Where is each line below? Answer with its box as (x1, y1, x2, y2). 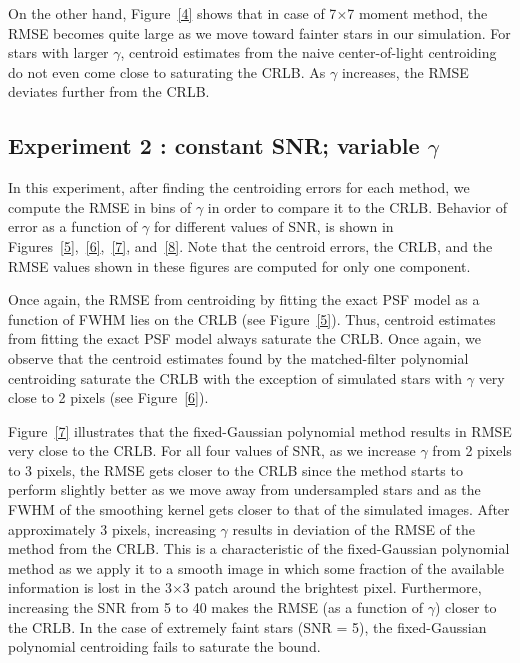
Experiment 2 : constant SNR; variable (8, 130, 420, 161)
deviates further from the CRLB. (8, 81, 210, 102)
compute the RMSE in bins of (8, 196, 192, 217)
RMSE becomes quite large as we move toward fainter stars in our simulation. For (8, 22, 511, 43)
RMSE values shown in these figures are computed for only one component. (8, 255, 471, 276)
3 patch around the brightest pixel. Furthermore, (182, 577, 482, 598)
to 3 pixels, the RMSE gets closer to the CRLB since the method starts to (8, 459, 463, 480)
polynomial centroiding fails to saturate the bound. (8, 636, 321, 657)
